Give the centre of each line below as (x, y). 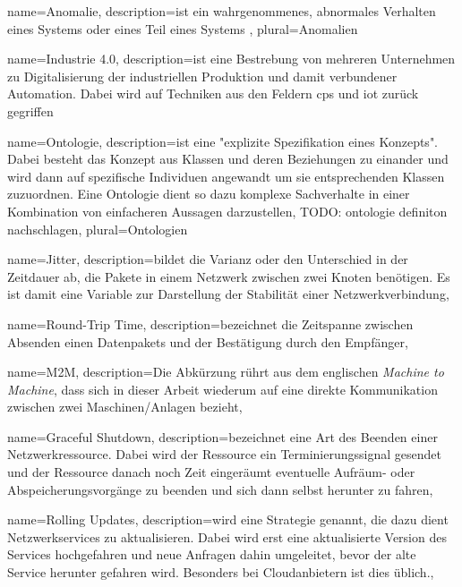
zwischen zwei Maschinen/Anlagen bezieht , (125, 407)
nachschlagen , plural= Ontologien (98, 229)
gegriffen (30, 111)
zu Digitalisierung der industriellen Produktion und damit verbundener (202, 76)
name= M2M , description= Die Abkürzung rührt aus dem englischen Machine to (226, 372)
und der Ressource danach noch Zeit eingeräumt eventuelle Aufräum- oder (211, 472)
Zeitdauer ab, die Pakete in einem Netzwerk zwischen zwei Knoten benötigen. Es (229, 276)
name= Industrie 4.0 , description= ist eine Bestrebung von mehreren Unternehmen (231, 59)
